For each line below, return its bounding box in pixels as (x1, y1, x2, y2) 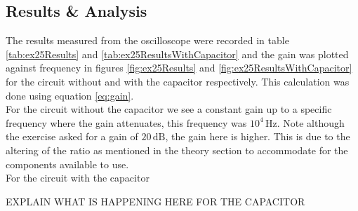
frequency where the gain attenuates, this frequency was (6, 115, 247, 130)
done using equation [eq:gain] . (6, 88, 134, 102)
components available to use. (6, 156, 129, 171)
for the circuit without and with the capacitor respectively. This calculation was (6, 74, 350, 88)
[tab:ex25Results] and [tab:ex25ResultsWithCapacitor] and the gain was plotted (6, 46, 349, 61)
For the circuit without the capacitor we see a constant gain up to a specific (6, 102, 332, 116)
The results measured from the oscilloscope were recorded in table (6, 33, 289, 48)
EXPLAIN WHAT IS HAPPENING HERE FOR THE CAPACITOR (6, 193, 305, 208)
